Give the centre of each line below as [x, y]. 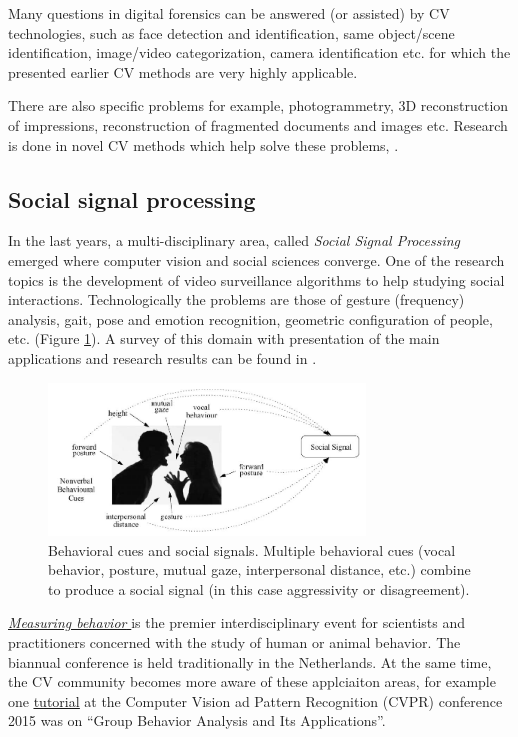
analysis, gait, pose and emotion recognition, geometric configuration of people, [250, 318]
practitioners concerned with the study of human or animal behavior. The [234, 642]
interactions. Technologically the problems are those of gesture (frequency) [236, 299]
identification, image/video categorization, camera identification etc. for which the [259, 52]
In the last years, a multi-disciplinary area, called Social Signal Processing [234, 240]
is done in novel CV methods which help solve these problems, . [203, 144]
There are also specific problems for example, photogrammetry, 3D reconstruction [258, 105]
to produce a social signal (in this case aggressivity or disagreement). [259, 588]
